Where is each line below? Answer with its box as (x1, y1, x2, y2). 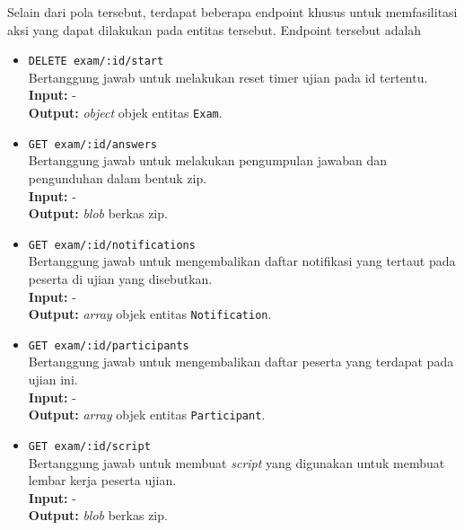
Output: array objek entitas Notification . (28, 305, 272, 323)
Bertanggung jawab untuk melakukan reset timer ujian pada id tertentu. (28, 67, 428, 86)
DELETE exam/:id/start (28, 55, 164, 68)
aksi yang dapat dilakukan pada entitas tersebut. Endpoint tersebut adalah (7, 20, 422, 39)
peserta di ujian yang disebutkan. (28, 269, 213, 287)
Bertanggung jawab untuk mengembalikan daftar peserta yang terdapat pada (28, 352, 454, 371)
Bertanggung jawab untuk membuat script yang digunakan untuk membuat (28, 453, 445, 472)
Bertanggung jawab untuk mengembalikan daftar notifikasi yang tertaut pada (28, 252, 456, 270)
